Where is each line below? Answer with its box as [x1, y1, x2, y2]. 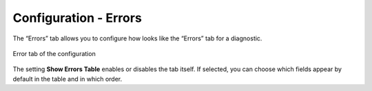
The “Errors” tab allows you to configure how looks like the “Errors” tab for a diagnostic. [12, 34, 262, 42]
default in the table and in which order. [12, 75, 123, 83]
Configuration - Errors [12, 10, 143, 25]
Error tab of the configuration [12, 49, 96, 57]
